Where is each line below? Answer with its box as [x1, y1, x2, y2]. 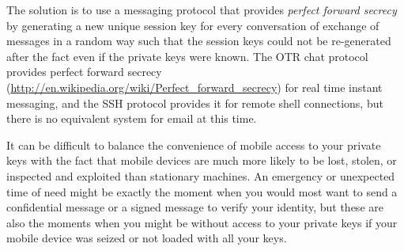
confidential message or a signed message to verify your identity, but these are [6, 199, 383, 215]
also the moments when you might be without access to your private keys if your [6, 214, 398, 230]
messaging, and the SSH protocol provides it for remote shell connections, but [6, 94, 383, 111]
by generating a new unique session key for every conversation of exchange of [6, 17, 379, 33]
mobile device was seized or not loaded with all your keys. [6, 230, 287, 246]
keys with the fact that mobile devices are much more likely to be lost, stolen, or [6, 152, 397, 169]
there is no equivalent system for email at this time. [6, 110, 257, 127]
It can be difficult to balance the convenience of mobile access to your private [6, 136, 381, 153]
